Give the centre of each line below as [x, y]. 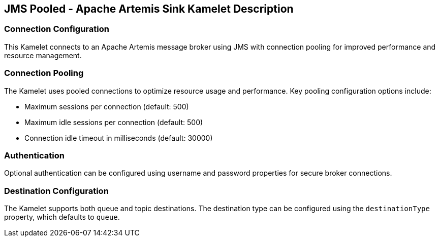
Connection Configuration [57, 29]
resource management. [43, 55]
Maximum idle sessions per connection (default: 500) [114, 122]
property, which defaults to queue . [62, 217]
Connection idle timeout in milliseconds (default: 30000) [119, 138]
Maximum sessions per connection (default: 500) [107, 106]
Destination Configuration [56, 191]
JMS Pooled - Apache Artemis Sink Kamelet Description [149, 9]
